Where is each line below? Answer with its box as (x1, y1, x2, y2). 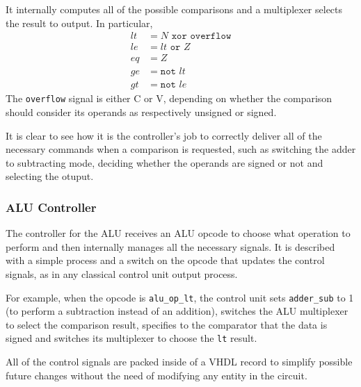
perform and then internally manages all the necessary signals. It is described (6, 239, 335, 254)
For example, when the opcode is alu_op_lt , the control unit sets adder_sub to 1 (6, 290, 354, 304)
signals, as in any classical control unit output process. (6, 266, 238, 281)
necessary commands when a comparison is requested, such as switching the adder (6, 142, 356, 156)
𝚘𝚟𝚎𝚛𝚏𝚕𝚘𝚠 (190, 31, 232, 42)
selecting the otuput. (6, 169, 94, 183)
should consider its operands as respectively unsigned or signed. (6, 105, 277, 119)
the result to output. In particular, (6, 15, 153, 30)
